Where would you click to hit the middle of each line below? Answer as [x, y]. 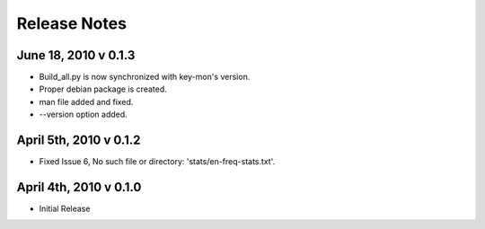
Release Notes [72, 23]
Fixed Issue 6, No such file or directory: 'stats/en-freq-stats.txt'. [157, 162]
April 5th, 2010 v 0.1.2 [79, 141]
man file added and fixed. [86, 101]
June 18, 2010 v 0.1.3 [76, 55]
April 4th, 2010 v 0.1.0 [79, 187]
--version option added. [83, 114]
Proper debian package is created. [103, 89]
